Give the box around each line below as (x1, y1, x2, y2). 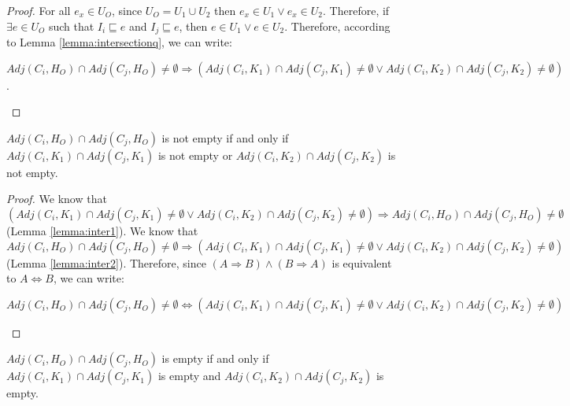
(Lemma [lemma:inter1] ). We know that (6, 223, 198, 239)
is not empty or (157, 146, 233, 163)
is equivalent (331, 254, 392, 271)
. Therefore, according (284, 17, 390, 34)
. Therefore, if (323, 2, 390, 18)
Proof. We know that (6, 190, 107, 207)
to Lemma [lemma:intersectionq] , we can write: (6, 34, 232, 50)
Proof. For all (6, 2, 71, 18)
